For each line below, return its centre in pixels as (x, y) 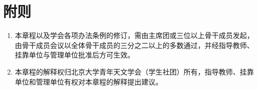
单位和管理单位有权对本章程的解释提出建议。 (89, 81)
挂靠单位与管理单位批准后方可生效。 (75, 55)
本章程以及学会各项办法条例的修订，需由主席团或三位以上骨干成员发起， (134, 35)
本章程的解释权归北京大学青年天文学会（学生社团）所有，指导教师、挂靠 (134, 71)
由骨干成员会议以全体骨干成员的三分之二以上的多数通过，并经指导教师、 (134, 45)
